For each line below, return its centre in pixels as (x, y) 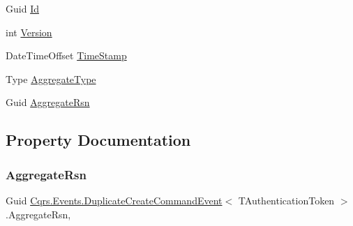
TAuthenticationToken (286, 200)
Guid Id (22, 8)
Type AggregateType (51, 78)
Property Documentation (98, 140)
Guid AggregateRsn (48, 102)
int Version (29, 32)
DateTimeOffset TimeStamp (66, 55)
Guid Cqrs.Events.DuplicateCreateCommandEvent (114, 200)
